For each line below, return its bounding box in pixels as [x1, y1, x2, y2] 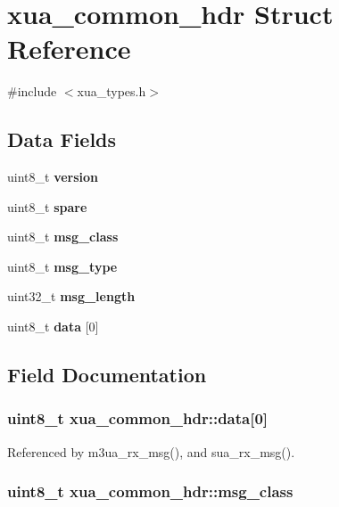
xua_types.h [77, 82, 146, 101]
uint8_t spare [7, 197, 87, 216]
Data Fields [7, 126, 117, 153]
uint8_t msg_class [7, 227, 119, 246]
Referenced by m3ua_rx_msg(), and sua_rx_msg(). [7, 442, 295, 461]
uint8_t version [7, 168, 99, 186]
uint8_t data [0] [7, 317, 99, 336]
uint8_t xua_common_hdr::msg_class [7, 480, 294, 503]
